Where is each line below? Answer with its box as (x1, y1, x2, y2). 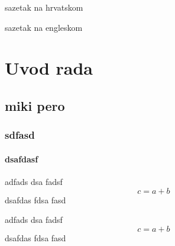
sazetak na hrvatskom (5, 1, 83, 13)
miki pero (5, 96, 65, 114)
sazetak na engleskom (5, 21, 83, 33)
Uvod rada (5, 56, 93, 80)
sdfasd (5, 127, 35, 142)
